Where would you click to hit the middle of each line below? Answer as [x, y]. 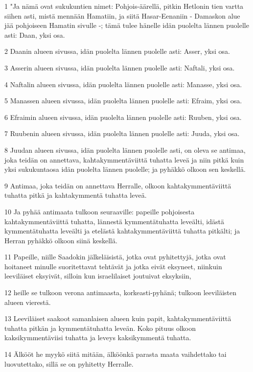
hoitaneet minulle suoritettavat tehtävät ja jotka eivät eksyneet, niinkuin [113, 266]
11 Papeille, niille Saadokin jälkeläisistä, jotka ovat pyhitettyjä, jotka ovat [115, 257]
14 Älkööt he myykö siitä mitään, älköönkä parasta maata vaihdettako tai [115, 354]
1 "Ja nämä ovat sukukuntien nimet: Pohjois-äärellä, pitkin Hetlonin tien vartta [124, 6]
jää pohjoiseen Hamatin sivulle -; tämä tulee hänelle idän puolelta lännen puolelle [127, 25]
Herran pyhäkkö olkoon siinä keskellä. [61, 240]
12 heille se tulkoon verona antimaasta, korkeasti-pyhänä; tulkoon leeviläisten [121, 292]
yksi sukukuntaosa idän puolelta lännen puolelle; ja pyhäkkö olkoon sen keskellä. [125, 169]
